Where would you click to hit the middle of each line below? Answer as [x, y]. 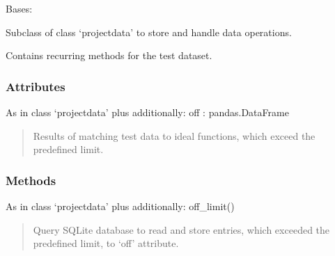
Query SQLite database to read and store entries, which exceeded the [181, 229]
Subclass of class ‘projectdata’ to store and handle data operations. [149, 32]
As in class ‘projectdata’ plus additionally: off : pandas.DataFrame [147, 112]
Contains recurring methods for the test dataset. [109, 55]
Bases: [19, 8]
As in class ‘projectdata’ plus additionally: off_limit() [120, 206]
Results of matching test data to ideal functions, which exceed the [174, 135]
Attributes [36, 86]
